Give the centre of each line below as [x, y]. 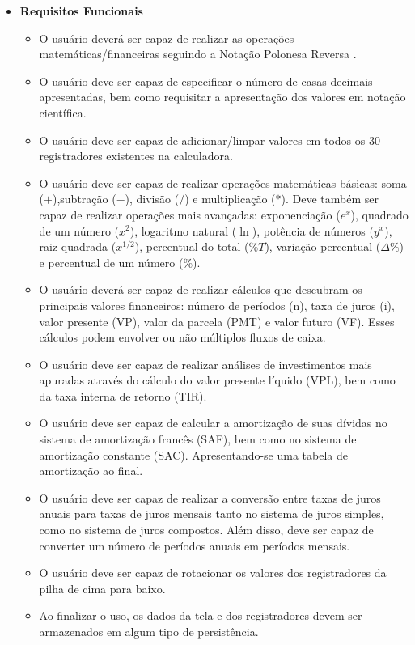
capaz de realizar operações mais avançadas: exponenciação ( [190, 214]
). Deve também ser [330, 199]
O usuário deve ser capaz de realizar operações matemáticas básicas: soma [223, 182]
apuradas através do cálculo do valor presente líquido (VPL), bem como [217, 380]
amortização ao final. [91, 471]
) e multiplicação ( [230, 199]
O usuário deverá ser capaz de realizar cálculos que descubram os [201, 289]
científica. [63, 112]
